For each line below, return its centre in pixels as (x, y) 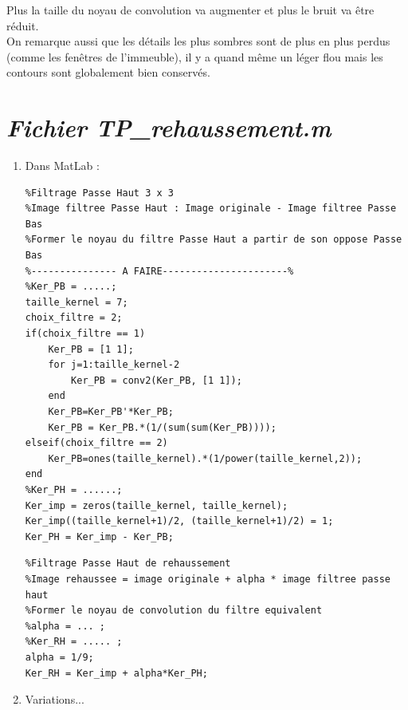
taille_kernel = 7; (76, 302)
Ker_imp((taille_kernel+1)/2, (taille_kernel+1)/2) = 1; (179, 521)
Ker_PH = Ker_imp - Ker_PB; (99, 536)
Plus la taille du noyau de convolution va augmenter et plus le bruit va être (190, 10)
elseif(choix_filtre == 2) (96, 443)
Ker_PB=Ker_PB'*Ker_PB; (111, 412)
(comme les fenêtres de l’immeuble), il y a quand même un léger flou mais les (195, 56)
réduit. (23, 25)
